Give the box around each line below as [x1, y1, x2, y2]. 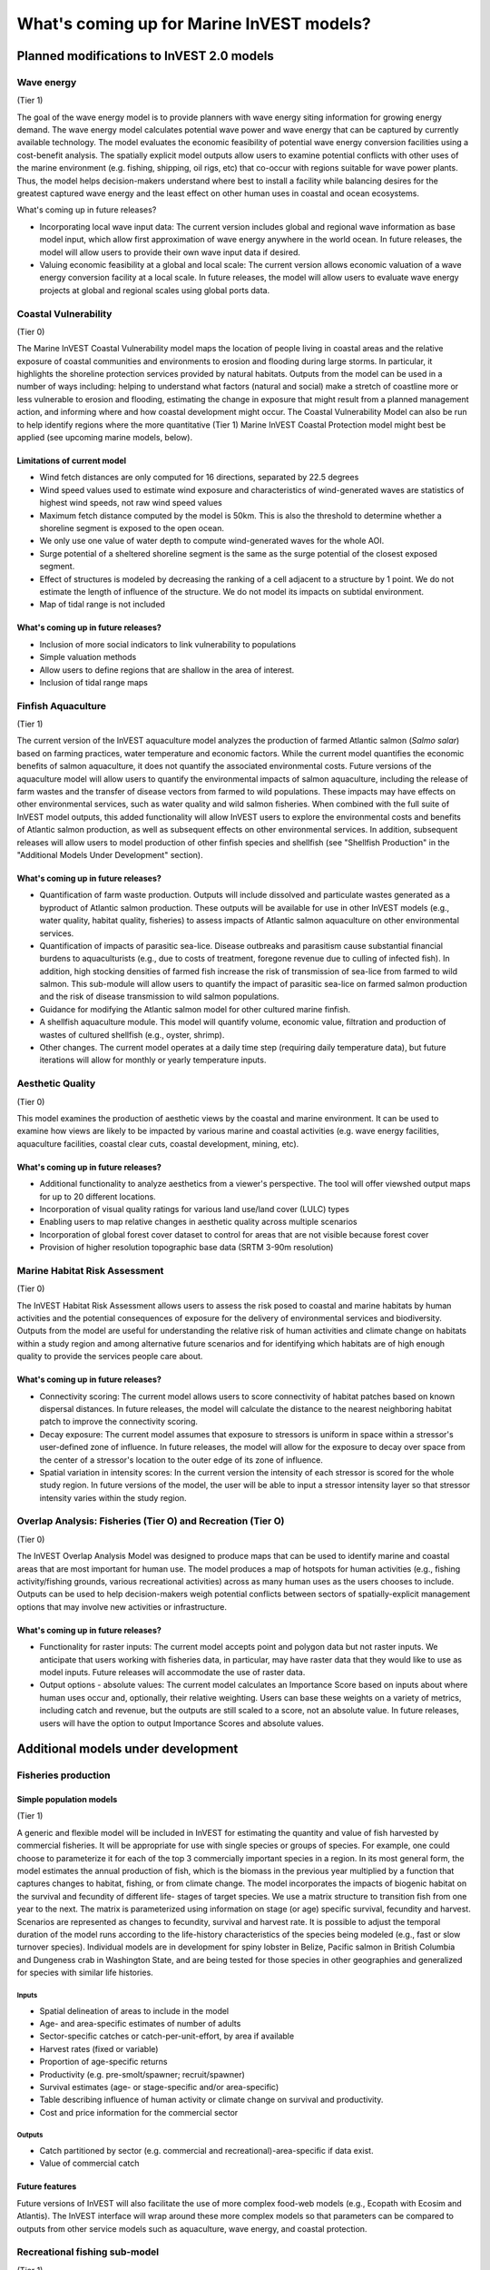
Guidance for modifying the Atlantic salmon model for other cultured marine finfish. [39, 1003, 351, 1014]
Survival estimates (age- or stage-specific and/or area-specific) [39, 2081, 279, 2092]
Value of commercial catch [39, 2157, 140, 2169]
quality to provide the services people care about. [16, 1351, 203, 1362]
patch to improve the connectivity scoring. [39, 1416, 199, 1427]
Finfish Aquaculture [16, 699, 107, 712]
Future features [16, 2181, 77, 2192]
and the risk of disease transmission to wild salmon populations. [39, 991, 279, 1002]
